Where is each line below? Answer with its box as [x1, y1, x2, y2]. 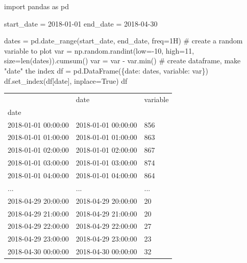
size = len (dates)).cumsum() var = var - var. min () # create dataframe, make [4, 55, 241, 66]
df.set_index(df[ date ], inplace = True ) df [4, 75, 128, 86]
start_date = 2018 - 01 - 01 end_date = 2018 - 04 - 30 [4, 18, 158, 29]
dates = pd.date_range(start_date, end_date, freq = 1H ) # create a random [4, 35, 243, 46]
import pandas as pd [4, 1, 69, 11]
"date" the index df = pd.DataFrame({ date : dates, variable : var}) [4, 65, 209, 76]
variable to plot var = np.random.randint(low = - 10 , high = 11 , [4, 45, 194, 56]
